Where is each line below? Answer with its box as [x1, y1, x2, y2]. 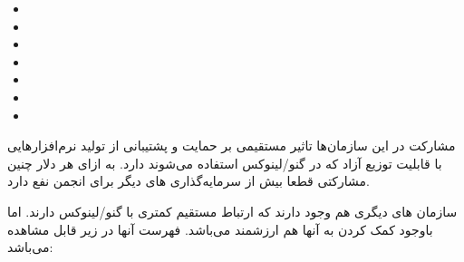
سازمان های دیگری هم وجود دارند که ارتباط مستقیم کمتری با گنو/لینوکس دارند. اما [7, 201, 458, 220]
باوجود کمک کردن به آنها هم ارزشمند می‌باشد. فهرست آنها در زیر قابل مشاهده [7, 219, 433, 238]
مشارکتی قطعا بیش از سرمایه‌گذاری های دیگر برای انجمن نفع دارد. [7, 171, 370, 190]
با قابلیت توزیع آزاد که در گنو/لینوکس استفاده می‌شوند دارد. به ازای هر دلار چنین [7, 153, 442, 172]
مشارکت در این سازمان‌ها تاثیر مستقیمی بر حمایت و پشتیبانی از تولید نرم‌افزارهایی [7, 136, 456, 155]
